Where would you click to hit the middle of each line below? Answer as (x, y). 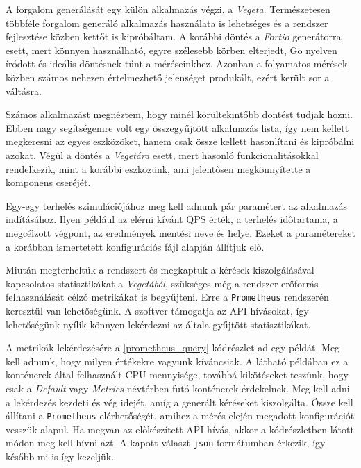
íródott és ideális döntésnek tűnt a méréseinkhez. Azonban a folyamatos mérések (177, 64)
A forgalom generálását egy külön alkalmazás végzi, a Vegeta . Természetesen (168, 9)
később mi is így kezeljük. (60, 456)
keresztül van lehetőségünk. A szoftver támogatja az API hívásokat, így (157, 310)
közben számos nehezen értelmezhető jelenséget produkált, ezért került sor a (168, 77)
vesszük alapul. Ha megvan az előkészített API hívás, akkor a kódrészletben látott (180, 429)
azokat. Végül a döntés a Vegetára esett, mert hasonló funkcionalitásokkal (162, 154)
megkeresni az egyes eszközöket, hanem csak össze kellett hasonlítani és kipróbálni (180, 141)
